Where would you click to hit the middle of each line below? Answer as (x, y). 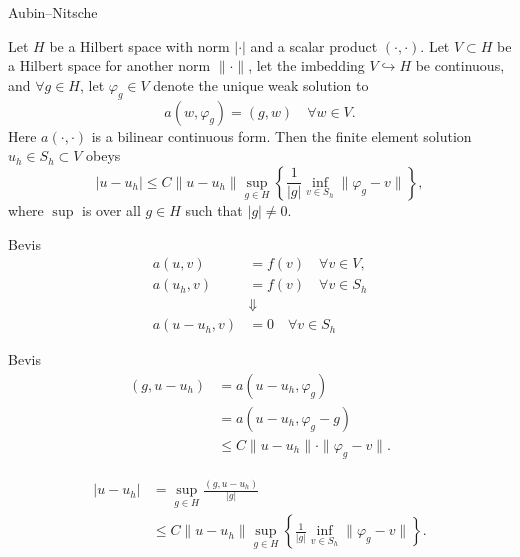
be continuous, (460, 65)
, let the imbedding (306, 65)
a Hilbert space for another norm (109, 65)
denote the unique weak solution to (261, 84)
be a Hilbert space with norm (139, 45)
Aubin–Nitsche (53, 12)
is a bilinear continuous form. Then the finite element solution (281, 135)
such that (214, 209)
